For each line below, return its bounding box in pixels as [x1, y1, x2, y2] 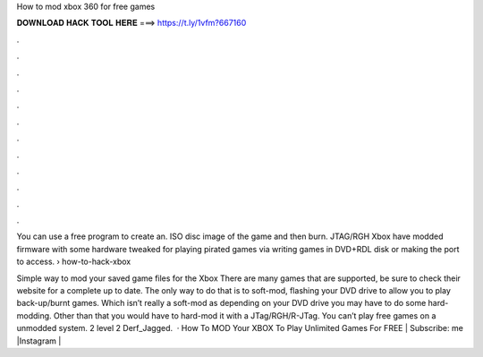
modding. [16, 310, 53, 321]
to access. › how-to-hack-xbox [16, 256, 131, 268]
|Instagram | [16, 336, 62, 346]
